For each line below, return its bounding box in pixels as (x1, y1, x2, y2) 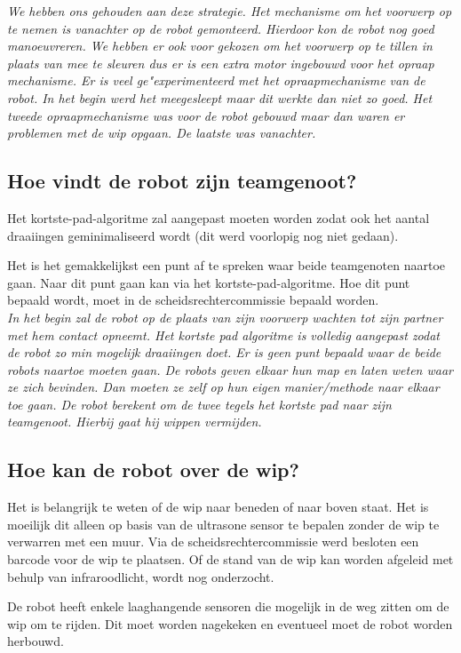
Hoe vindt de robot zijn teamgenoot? (7, 167, 357, 195)
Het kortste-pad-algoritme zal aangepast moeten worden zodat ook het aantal (7, 208, 430, 227)
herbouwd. (7, 632, 64, 650)
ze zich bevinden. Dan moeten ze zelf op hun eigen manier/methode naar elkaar (7, 378, 440, 396)
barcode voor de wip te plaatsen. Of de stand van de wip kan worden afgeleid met (7, 550, 454, 569)
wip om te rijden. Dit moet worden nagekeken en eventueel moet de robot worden (7, 614, 453, 633)
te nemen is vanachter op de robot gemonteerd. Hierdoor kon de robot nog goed (7, 19, 434, 37)
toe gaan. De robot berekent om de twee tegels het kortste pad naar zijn (7, 394, 392, 413)
